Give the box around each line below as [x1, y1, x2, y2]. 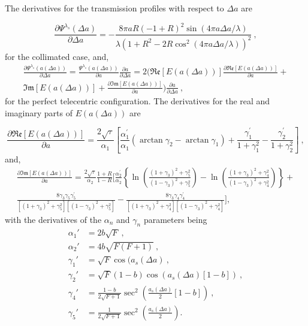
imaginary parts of [5, 106, 73, 119]
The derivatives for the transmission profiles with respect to [5, 2, 224, 14]
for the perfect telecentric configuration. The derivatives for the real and [5, 95, 270, 107]
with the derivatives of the [5, 213, 102, 225]
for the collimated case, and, [5, 50, 109, 62]
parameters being [143, 213, 207, 225]
